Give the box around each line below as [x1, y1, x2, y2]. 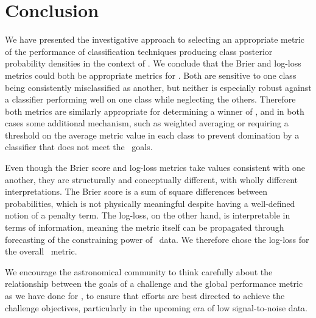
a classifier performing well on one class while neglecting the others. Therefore [5, 93, 296, 106]
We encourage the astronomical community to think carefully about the [5, 265, 273, 278]
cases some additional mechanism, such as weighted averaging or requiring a [5, 117, 289, 129]
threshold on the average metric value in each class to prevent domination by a [5, 128, 300, 141]
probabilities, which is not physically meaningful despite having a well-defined [5, 197, 295, 209]
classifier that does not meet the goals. [5, 140, 153, 153]
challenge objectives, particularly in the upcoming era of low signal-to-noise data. [5, 301, 307, 314]
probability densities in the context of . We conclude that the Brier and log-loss [5, 57, 301, 70]
